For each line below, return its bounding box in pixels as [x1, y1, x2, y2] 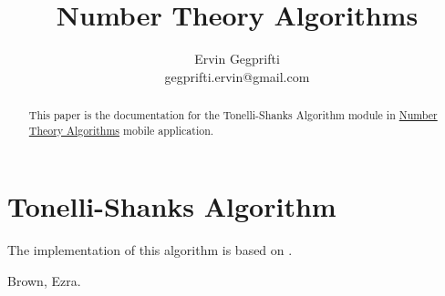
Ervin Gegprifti [194, 49, 280, 68]
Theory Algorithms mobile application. [28, 122, 214, 138]
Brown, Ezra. [7, 270, 81, 290]
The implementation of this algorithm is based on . [7, 240, 293, 260]
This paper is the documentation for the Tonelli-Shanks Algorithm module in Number [28, 107, 438, 123]
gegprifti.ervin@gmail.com [164, 66, 310, 86]
